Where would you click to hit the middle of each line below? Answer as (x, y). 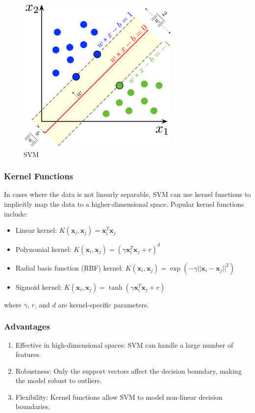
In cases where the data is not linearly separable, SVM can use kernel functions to (127, 194)
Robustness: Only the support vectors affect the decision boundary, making (128, 371)
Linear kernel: (36, 230)
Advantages (27, 326)
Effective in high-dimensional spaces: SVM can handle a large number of (124, 344)
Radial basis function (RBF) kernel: (69, 267)
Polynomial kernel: (43, 249)
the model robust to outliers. (59, 380)
